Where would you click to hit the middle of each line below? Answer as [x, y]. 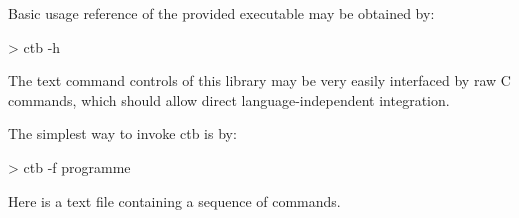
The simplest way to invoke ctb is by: [122, 133]
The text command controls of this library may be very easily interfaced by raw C [259, 80]
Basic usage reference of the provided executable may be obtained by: [221, 13]
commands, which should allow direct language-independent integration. [229, 99]
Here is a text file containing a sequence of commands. [174, 200]
